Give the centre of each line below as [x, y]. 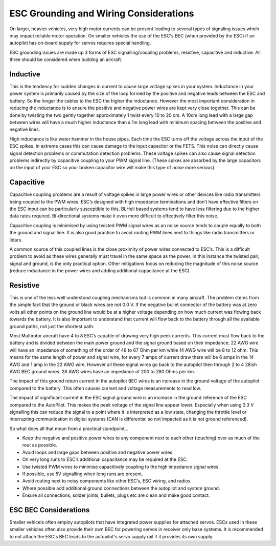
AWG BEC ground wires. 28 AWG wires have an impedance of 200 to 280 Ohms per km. [102, 371]
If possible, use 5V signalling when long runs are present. [83, 474]
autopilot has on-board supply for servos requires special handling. [80, 43]
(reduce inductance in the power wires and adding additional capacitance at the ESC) [99, 271]
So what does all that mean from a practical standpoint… [69, 429]
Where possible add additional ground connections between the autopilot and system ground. [121, 488]
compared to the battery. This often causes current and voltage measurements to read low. [105, 388]
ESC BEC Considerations [50, 510]
